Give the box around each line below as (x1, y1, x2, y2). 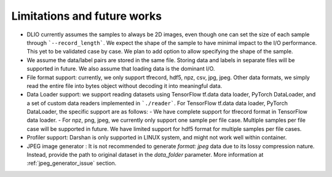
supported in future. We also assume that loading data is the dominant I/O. (26, 65, 215, 73)
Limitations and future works (11, 9, 162, 23)
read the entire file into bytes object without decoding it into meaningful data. (26, 82, 223, 89)
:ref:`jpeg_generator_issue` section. (26, 160, 117, 167)
